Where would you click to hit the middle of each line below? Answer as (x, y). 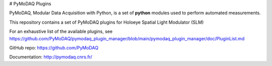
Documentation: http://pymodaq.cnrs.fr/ (51, 57)
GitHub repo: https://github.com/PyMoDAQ (54, 47)
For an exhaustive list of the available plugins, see (61, 31)
